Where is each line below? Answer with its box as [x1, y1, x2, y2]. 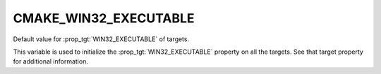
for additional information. [13, 57, 88, 66]
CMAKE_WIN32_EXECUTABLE [13, 10, 195, 26]
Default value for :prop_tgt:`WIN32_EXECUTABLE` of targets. [13, 35, 190, 43]
